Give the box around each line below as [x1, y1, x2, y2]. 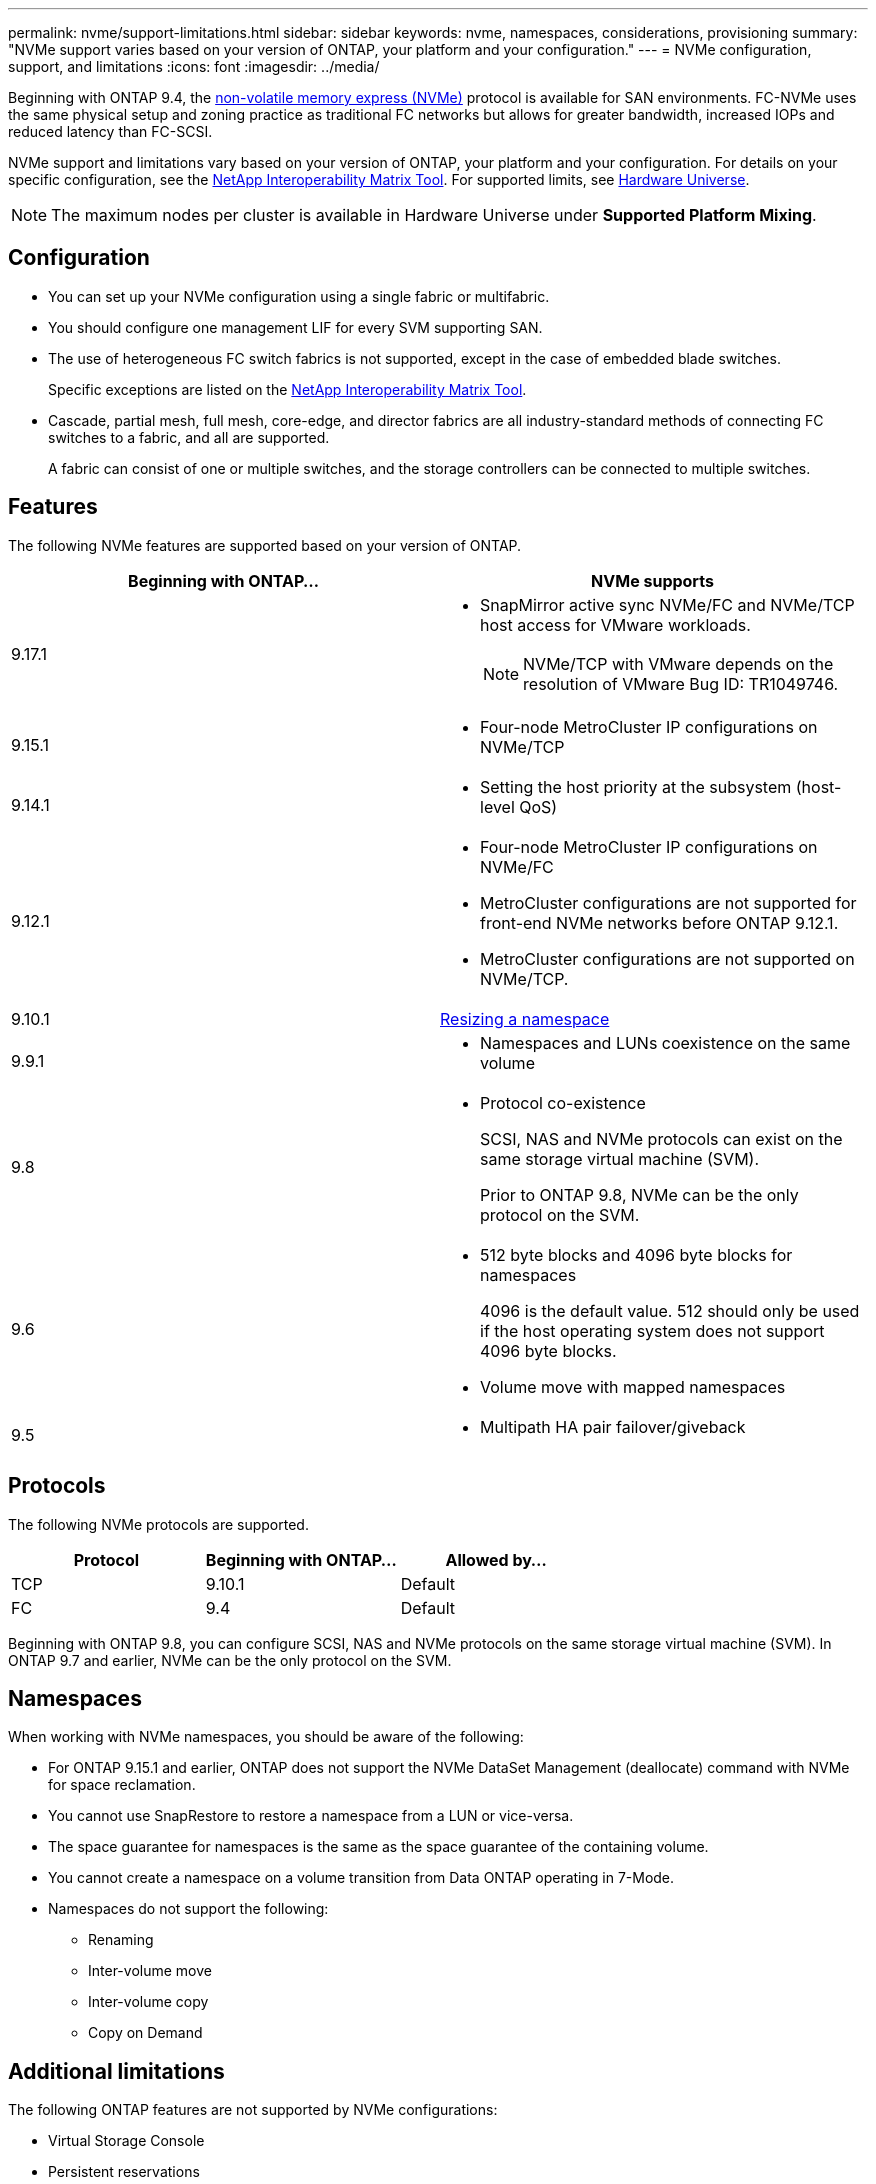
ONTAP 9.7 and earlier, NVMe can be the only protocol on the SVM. [8, 1651, 452, 1669]
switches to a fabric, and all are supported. [48, 428, 330, 446]
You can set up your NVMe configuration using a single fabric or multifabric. [48, 287, 550, 305]
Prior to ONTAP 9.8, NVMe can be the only [480, 1184, 799, 1205]
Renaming [88, 1931, 154, 1949]
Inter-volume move [88, 1962, 212, 1980]
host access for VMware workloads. [480, 614, 751, 635]
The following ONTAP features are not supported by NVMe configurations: [8, 2101, 498, 2119]
